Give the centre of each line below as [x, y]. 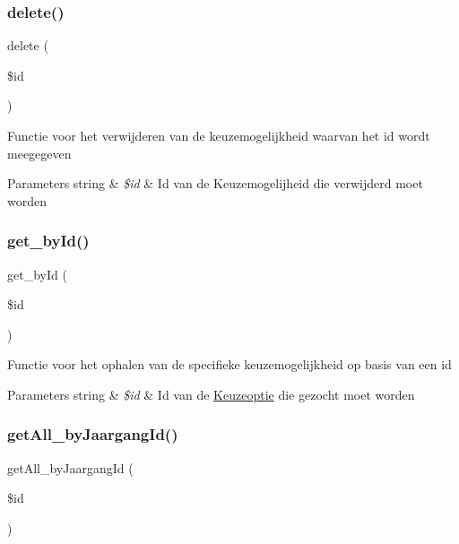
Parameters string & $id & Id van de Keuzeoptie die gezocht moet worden [211, 394]
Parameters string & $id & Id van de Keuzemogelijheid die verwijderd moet [215, 183]
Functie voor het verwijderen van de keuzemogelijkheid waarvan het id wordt [219, 135]
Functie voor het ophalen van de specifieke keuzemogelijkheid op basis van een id [229, 364]
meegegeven [39, 153]
